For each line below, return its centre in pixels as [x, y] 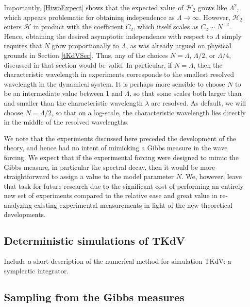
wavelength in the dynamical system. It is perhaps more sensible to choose [115, 83]
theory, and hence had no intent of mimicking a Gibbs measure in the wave [116, 148]
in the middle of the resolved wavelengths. [67, 122]
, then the [208, 64]
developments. [25, 214]
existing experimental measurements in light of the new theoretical [133, 205]
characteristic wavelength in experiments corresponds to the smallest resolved [119, 74]
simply [232, 36]
